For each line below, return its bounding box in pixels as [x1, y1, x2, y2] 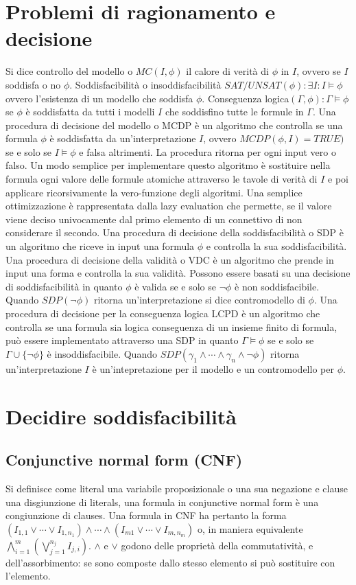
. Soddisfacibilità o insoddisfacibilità [69, 77, 222, 91]
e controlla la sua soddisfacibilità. [206, 239, 347, 253]
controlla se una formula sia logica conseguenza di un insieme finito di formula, [5, 319, 337, 334]
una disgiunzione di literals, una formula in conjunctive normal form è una [5, 494, 319, 509]
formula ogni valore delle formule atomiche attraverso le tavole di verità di [5, 172, 318, 186]
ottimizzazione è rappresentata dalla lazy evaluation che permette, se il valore [5, 198, 332, 213]
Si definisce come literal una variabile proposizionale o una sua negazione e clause [5, 481, 348, 495]
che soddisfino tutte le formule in [165, 104, 304, 119]
